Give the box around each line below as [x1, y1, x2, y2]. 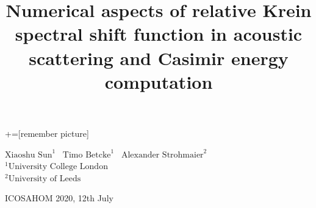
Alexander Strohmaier [121, 150, 204, 159]
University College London [8, 162, 108, 172]
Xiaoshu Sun [5, 150, 52, 159]
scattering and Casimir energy [29, 45, 289, 70]
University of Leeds [8, 174, 81, 183]
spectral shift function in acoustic [15, 21, 303, 46]
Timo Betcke [62, 150, 111, 159]
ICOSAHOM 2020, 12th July [5, 192, 113, 204]
